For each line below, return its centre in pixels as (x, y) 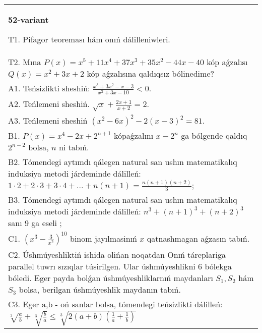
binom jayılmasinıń (103, 239)
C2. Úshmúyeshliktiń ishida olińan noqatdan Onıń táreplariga (117, 255)
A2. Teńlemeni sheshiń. (49, 104)
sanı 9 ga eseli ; (35, 223)
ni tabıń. (74, 147)
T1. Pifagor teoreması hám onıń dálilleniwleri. (89, 39)
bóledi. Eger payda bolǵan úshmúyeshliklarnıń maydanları (111, 278)
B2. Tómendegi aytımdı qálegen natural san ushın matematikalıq (123, 161)
